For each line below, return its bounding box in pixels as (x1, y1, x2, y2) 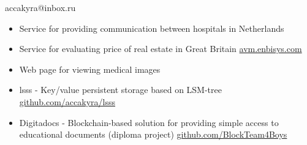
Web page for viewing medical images (19, 62, 161, 75)
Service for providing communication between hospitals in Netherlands (19, 21, 284, 34)
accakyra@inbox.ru (5, 1, 76, 13)
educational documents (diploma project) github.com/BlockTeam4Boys (19, 128, 287, 141)
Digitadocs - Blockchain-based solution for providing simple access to (19, 116, 279, 128)
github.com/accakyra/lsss (19, 95, 116, 108)
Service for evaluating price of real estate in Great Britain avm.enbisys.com (19, 42, 302, 55)
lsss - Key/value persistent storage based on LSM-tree (19, 83, 222, 96)
